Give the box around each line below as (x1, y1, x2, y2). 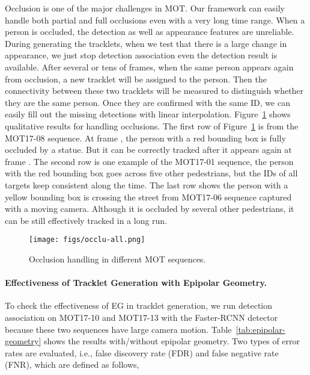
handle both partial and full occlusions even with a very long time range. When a (5, 13, 305, 26)
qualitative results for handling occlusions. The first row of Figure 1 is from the (5, 119, 299, 132)
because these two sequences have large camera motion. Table (5, 323, 232, 335)
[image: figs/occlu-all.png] (29, 235, 145, 244)
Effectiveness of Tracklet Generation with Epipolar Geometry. (5, 276, 267, 289)
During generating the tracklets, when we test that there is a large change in (5, 37, 287, 49)
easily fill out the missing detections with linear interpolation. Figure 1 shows (5, 108, 291, 120)
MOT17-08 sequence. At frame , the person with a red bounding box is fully (5, 131, 286, 144)
